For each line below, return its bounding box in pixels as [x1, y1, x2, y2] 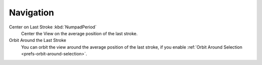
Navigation [9, 7, 54, 18]
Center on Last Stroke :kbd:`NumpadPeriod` [9, 24, 97, 30]
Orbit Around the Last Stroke [9, 38, 66, 43]
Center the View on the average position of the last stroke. [21, 30, 138, 36]
